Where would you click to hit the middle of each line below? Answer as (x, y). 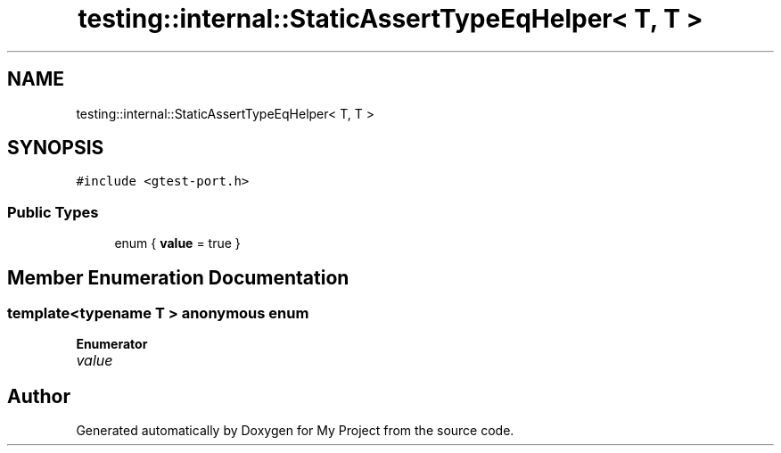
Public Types (53, 212)
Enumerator (112, 344)
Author (39, 396)
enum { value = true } (177, 243)
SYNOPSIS (56, 148)
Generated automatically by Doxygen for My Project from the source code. (295, 431)
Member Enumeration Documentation (178, 277)
